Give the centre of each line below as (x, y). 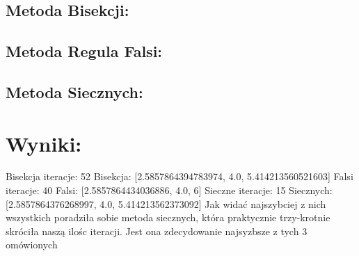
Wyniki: (44, 143)
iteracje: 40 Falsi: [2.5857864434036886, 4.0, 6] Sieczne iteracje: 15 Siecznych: (169, 190)
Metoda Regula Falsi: (84, 51)
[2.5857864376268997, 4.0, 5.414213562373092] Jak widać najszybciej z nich (166, 203)
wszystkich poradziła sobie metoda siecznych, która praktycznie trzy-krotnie (168, 217)
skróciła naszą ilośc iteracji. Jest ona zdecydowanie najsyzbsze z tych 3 (157, 231)
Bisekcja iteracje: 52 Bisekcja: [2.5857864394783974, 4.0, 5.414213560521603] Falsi (179, 176)
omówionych (32, 245)
